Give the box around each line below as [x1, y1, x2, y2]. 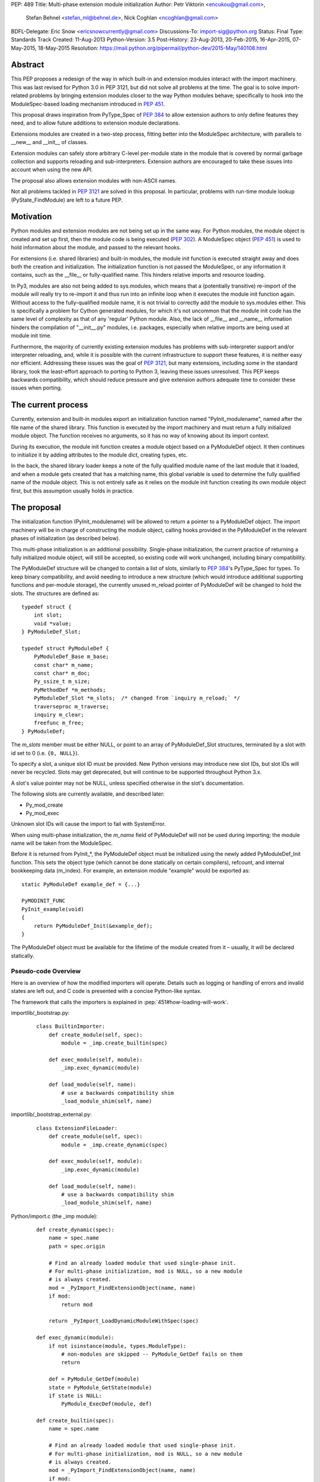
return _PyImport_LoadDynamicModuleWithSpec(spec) [48, 1318, 199, 1324]
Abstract [11, 60, 44, 70]
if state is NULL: [48, 1392, 103, 1399]
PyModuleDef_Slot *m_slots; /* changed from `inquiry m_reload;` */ [33, 695, 241, 702]
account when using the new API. [11, 166, 93, 173]
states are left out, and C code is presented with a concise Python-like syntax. [11, 988, 202, 995]
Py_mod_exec [25, 809, 59, 816]
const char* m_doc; [33, 670, 91, 677]
